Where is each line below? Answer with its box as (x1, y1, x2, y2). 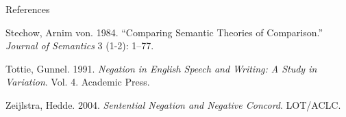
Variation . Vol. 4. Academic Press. (5, 75, 150, 89)
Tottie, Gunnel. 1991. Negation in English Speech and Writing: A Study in (5, 61, 317, 75)
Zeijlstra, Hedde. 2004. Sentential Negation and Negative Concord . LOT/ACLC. (5, 97, 341, 112)
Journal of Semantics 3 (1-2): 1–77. (5, 38, 154, 53)
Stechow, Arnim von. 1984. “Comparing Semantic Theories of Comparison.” (5, 25, 323, 39)
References (5, 2, 50, 16)
